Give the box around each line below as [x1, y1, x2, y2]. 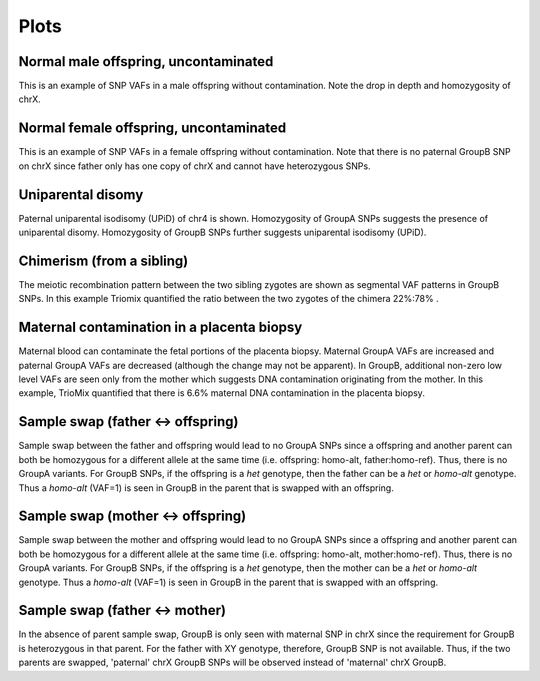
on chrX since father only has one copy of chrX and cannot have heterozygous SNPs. [18, 160, 371, 172]
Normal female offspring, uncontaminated [18, 120, 287, 137]
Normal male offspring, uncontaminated [18, 53, 274, 70]
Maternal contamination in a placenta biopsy [18, 319, 303, 336]
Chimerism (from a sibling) [18, 252, 189, 269]
